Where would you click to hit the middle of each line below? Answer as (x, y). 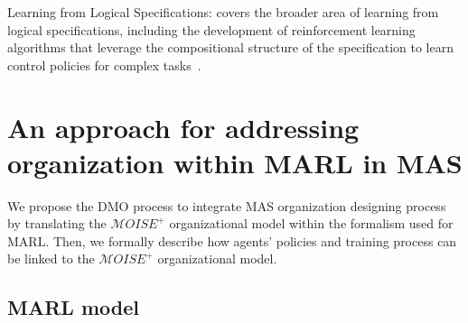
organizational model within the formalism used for (311, 223)
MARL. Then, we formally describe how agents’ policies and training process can (232, 240)
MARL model (73, 307)
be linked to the (51, 258)
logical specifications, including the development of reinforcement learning (211, 29)
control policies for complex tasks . (104, 65)
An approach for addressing (183, 127)
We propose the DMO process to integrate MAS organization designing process (227, 205)
